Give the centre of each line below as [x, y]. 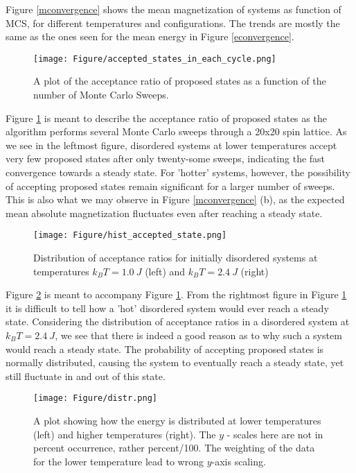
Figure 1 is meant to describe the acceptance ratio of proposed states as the [166, 118]
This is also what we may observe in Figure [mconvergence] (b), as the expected [175, 199]
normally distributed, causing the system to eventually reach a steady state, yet [175, 362]
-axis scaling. [239, 461]
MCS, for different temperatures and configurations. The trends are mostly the [173, 23]
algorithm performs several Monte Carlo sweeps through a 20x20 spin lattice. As [176, 131]
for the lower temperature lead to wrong [118, 461]
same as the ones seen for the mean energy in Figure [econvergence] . [150, 36]
